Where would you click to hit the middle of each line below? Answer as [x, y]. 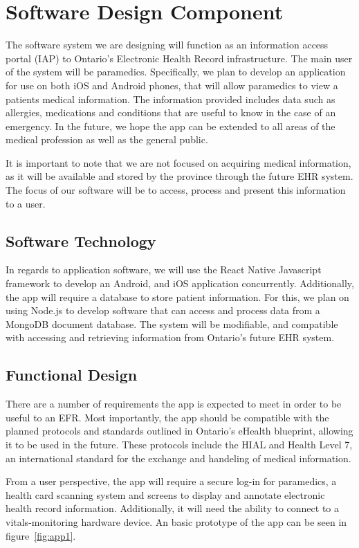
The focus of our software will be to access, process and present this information [176, 190]
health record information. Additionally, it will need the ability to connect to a [173, 508]
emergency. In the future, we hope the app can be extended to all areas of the [171, 126]
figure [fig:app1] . [41, 535]
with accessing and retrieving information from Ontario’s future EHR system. [170, 337]
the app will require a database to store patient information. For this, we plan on [177, 296]
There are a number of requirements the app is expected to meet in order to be [174, 404]
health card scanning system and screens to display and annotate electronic [165, 494]
